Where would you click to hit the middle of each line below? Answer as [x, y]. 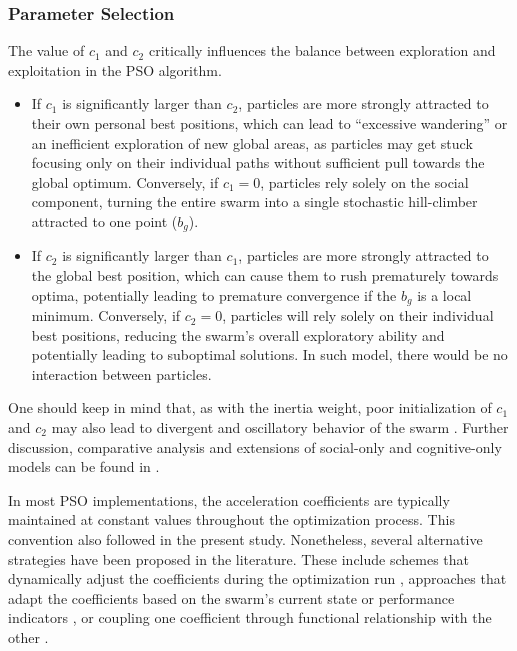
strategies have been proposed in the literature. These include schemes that [239, 558]
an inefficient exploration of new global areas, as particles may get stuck [252, 142]
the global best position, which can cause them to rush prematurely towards [265, 275]
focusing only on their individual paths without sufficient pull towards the [258, 162]
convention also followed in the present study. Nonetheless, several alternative [245, 539]
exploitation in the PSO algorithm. [115, 69]
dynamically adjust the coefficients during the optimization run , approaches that [257, 578]
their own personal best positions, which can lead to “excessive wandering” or [269, 123]
